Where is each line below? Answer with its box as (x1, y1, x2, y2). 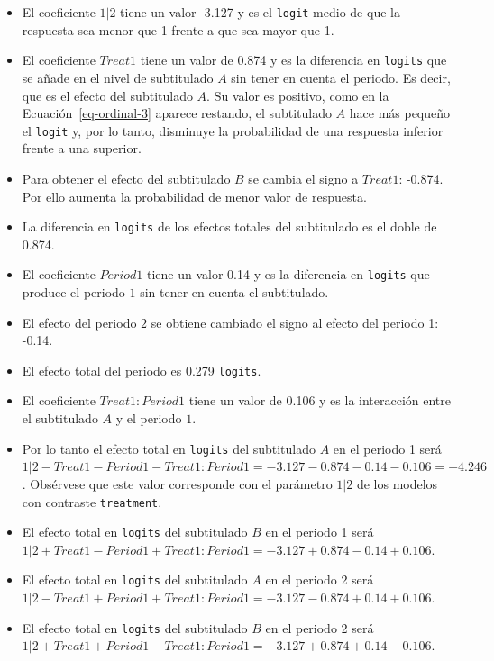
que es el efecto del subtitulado (22, 86, 193, 104)
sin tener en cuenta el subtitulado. (140, 283, 329, 302)
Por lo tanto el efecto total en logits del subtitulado (22, 439, 316, 457)
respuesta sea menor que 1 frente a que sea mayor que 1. (22, 20, 334, 39)
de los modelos (356, 474, 438, 493)
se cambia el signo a (248, 168, 359, 187)
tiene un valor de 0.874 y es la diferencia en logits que (140, 50, 447, 69)
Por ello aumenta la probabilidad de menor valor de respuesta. (22, 186, 367, 205)
